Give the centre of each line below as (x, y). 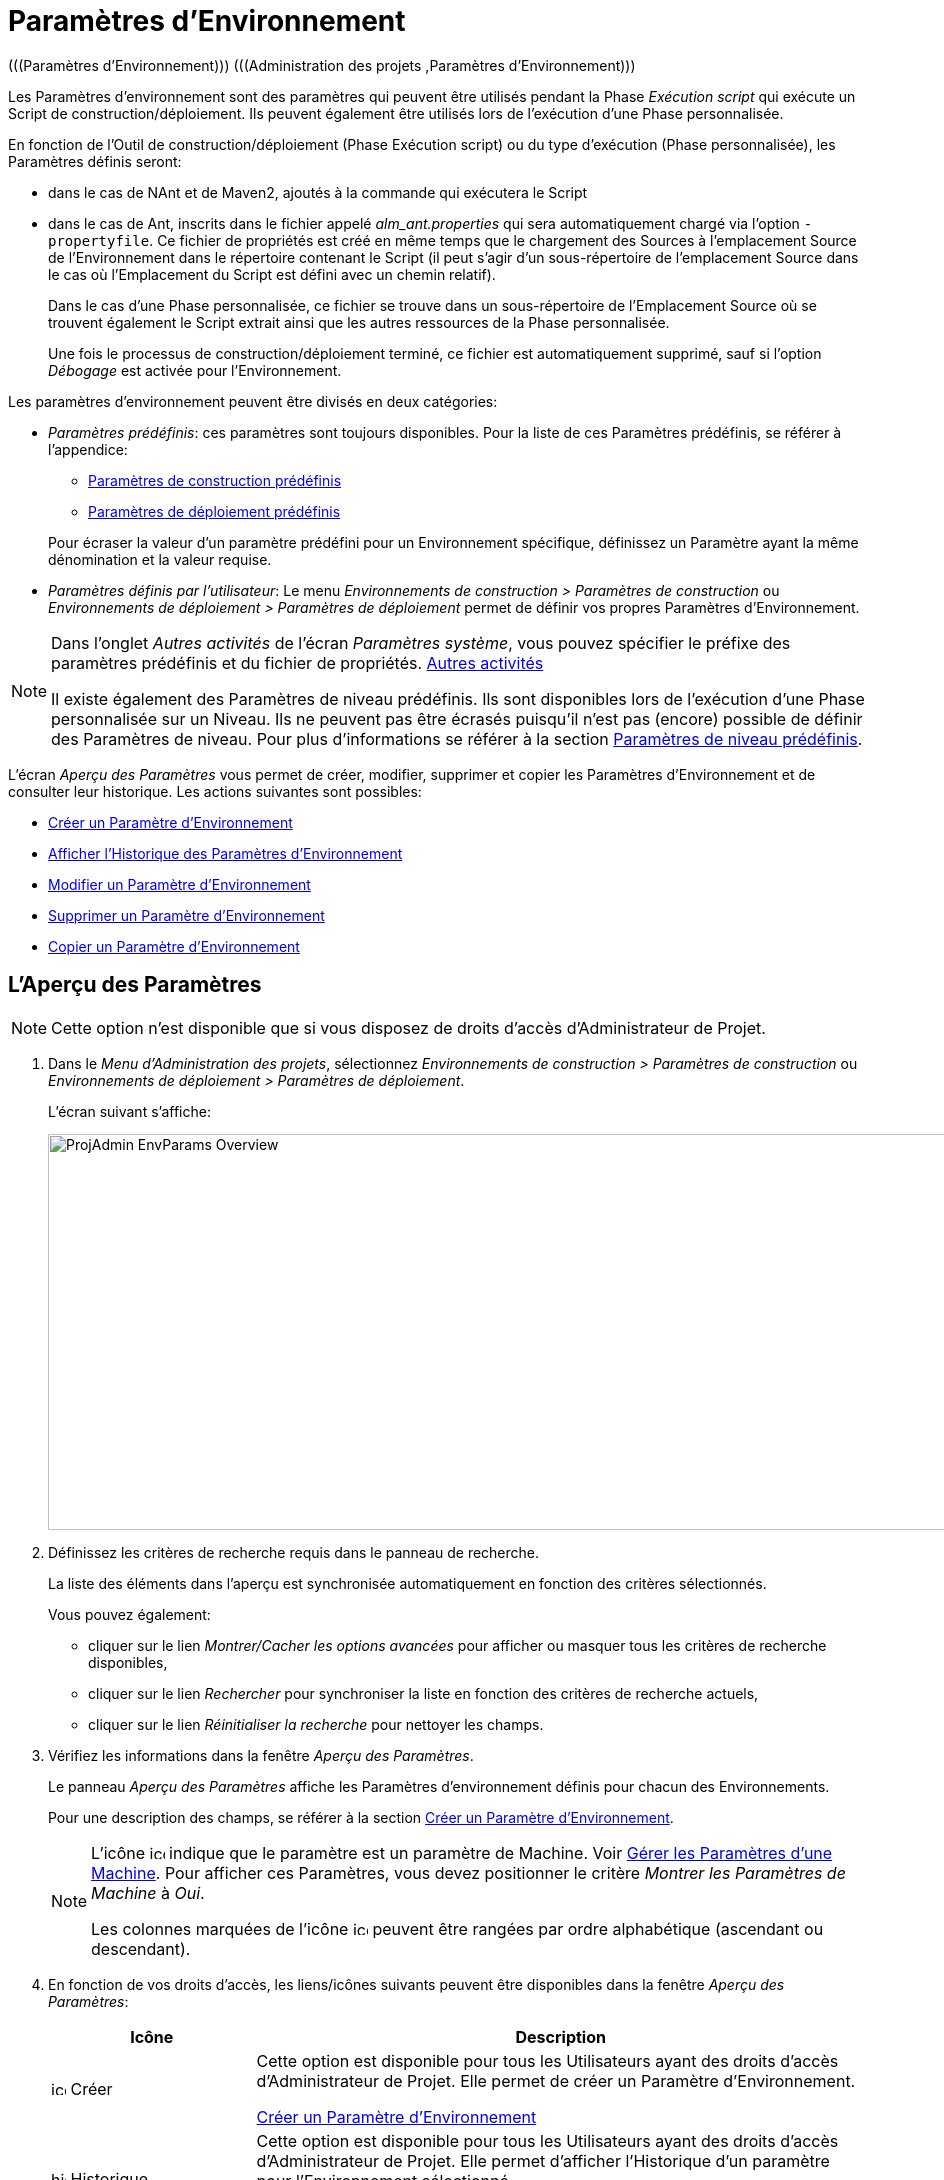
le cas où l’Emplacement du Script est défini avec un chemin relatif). (272, 274)
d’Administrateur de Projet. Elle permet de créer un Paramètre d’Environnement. (556, 2080)
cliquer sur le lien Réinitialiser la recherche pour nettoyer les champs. (316, 1724)
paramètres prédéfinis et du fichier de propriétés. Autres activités (297, 662)
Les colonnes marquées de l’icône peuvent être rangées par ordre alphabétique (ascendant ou (457, 1928)
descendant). (141, 1948)
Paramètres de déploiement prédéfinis (214, 511)
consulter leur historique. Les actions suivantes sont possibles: (215, 791)
